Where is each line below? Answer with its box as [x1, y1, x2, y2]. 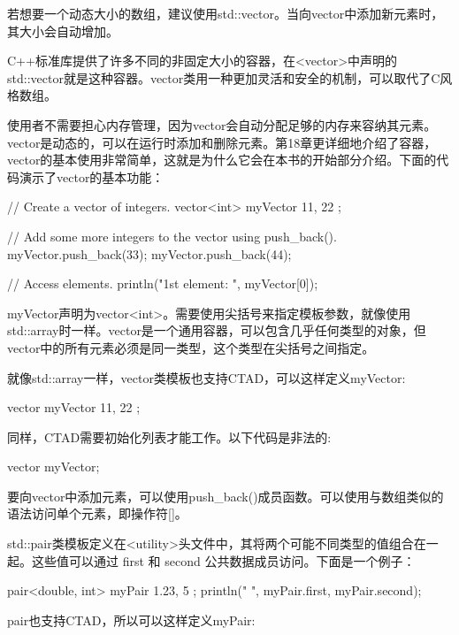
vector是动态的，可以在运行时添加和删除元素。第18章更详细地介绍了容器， [7, 133, 437, 151]
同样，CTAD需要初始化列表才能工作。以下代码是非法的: [7, 427, 332, 446]
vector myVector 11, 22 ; [7, 398, 141, 417]
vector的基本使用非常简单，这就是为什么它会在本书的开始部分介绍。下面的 [7, 150, 437, 169]
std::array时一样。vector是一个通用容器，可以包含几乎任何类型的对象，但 [7, 321, 426, 340]
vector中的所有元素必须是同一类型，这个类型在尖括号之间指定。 [7, 338, 375, 356]
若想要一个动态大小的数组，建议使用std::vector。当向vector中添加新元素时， [7, 4, 444, 22]
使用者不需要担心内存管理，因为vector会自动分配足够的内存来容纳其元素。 [7, 115, 437, 134]
